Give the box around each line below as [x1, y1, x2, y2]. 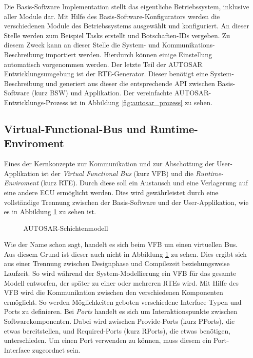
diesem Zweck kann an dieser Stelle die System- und [4, 40, 160, 50]
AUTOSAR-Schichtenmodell [23, 223, 108, 233]
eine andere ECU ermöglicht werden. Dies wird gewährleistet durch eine [4, 187, 218, 197]
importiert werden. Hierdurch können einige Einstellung [45, 49, 213, 59]
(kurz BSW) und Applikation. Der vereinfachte [32, 88, 173, 98]
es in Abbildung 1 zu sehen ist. [4, 206, 96, 217]
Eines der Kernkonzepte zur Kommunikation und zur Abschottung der [4, 158, 214, 169]
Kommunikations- [162, 40, 215, 50]
